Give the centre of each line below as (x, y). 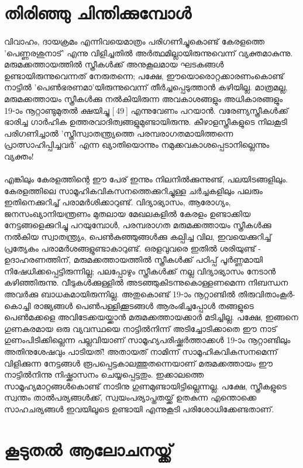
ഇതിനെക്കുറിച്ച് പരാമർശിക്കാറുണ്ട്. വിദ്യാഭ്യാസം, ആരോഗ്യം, (118, 202)
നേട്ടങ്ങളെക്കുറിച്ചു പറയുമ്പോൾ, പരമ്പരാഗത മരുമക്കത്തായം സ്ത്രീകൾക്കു (138, 225)
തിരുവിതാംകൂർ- (266, 294)
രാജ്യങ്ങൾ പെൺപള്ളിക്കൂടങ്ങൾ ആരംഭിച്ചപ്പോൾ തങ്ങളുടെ (144, 305)
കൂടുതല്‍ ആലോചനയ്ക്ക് (88, 449)
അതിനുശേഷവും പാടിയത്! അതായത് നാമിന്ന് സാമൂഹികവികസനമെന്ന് (141, 351)
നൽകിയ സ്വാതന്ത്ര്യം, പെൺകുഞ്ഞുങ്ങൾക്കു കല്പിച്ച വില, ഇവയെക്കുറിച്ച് (138, 237)
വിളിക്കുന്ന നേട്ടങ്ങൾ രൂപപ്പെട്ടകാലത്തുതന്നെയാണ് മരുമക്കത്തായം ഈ (138, 363)
